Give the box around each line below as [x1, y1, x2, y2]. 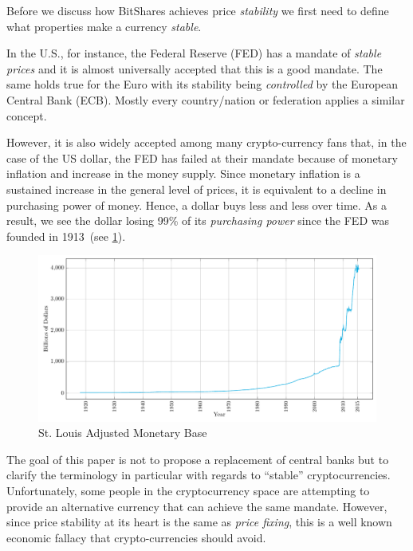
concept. [6, 107, 47, 124]
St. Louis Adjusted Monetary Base [38, 424, 207, 441]
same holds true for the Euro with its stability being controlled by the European [6, 76, 399, 92]
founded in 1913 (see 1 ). [6, 227, 126, 244]
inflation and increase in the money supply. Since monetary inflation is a [6, 165, 360, 182]
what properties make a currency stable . [6, 18, 202, 34]
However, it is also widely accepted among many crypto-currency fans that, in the [6, 134, 407, 151]
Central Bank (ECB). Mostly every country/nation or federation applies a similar [6, 91, 405, 108]
